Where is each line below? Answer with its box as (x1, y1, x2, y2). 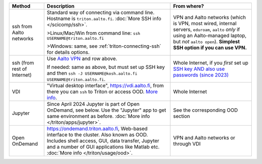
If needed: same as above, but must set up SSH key (47, 64, 165, 70)
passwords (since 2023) (173, 72, 229, 78)
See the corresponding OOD (173, 107, 238, 114)
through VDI (173, 141, 201, 147)
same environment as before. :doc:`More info (47, 113, 150, 119)
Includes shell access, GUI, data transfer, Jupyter (47, 137, 160, 144)
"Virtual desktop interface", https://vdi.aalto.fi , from (47, 82, 164, 89)
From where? (173, 3, 204, 9)
